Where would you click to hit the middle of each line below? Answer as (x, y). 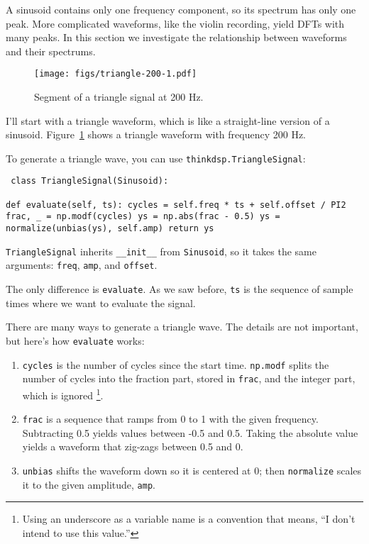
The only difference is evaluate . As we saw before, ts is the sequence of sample (180, 289)
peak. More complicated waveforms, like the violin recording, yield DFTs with (175, 23)
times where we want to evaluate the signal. (101, 302)
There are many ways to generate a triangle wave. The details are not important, (182, 327)
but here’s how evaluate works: (75, 340)
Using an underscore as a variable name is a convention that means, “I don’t (189, 519)
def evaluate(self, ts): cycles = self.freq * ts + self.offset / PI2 (176, 205)
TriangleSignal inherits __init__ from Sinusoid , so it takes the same (161, 251)
